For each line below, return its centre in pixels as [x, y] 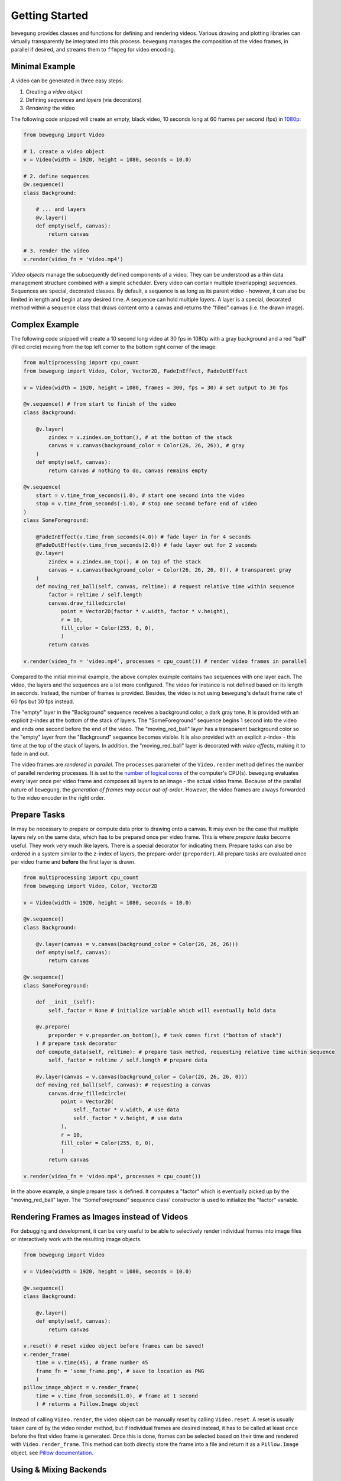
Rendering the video [50, 108]
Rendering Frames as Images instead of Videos [100, 1216]
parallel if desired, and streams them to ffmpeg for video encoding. [93, 50]
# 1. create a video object [64, 151]
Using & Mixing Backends [59, 1469]
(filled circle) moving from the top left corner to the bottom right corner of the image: [114, 347]
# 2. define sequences [56, 176]
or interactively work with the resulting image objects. [76, 1239]
